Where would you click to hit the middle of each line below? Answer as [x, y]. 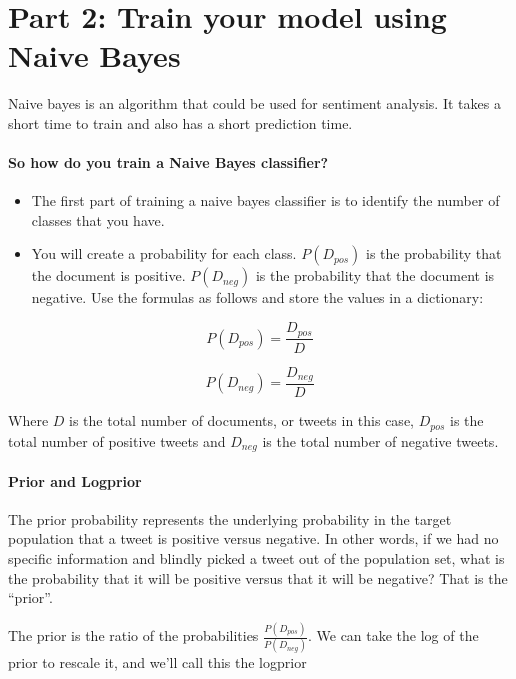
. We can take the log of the [393, 635]
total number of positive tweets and [117, 440]
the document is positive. [108, 275]
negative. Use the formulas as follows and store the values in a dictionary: [257, 297]
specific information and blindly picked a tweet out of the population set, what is [256, 557]
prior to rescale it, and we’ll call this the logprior [157, 662]
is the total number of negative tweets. [380, 440]
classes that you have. [98, 219]
